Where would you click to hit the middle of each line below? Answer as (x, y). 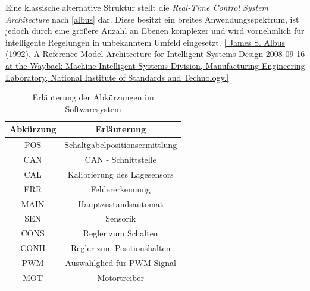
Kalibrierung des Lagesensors (120, 174)
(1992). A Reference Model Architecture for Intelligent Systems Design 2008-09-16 (155, 54)
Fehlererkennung (120, 189)
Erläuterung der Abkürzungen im (93, 97)
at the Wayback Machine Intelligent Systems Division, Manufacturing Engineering (155, 65)
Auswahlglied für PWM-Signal (120, 262)
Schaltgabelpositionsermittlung (121, 145)
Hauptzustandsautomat (121, 203)
